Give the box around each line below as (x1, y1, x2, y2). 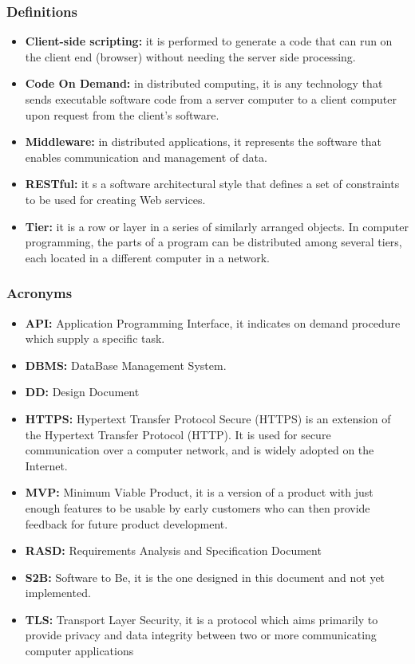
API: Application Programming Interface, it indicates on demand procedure (25, 314, 401, 331)
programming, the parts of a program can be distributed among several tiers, (25, 234, 402, 250)
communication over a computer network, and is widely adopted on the (25, 442, 374, 458)
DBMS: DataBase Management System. (25, 356, 227, 373)
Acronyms (6, 283, 73, 303)
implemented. (25, 584, 91, 601)
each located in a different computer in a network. (25, 249, 270, 265)
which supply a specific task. (25, 330, 165, 347)
